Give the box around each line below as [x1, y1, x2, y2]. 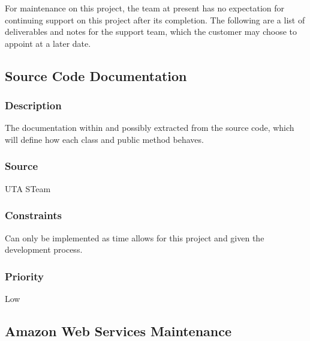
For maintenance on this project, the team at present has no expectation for [5, 2, 285, 14]
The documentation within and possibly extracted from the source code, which [5, 121, 294, 134]
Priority [5, 268, 44, 283]
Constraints [5, 208, 62, 223]
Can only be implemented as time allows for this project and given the [5, 231, 264, 244]
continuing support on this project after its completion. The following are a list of [5, 13, 305, 26]
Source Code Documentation [5, 66, 187, 85]
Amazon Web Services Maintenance [5, 321, 232, 340]
